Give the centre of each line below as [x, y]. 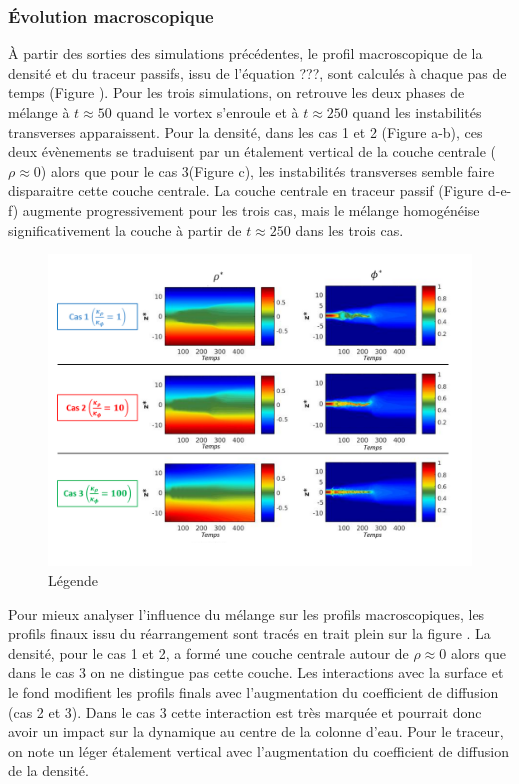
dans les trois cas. [349, 229]
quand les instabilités [417, 112]
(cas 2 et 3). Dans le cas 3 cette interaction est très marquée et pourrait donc [245, 711]
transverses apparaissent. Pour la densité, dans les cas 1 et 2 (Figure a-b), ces [245, 131]
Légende [73, 579]
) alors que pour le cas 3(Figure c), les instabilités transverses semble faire [267, 170]
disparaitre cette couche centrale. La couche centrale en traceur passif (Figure [246, 190]
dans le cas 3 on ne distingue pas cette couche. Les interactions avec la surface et [256, 672]
